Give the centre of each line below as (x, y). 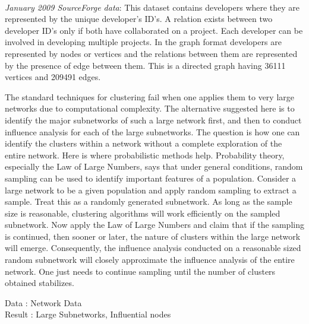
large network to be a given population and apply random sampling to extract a (151, 190)
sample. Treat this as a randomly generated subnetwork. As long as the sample (149, 201)
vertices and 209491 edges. (53, 77)
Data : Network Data (43, 302)
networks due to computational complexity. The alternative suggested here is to (150, 108)
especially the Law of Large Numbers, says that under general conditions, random (154, 166)
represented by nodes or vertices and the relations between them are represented (151, 53)
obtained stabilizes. (40, 283)
